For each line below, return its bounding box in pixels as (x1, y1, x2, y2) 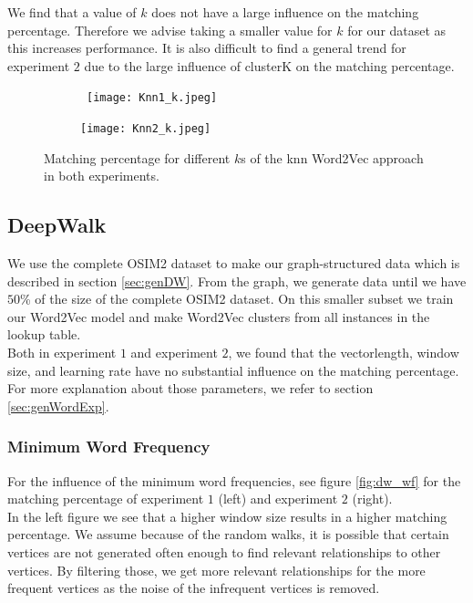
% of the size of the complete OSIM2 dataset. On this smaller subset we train (20, 289, 454, 308)
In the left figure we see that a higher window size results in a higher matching (7, 506, 447, 525)
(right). (352, 489, 393, 508)
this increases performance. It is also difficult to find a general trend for (7, 38, 406, 57)
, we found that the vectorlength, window (228, 343, 459, 362)
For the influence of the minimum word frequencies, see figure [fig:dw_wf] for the (7, 471, 461, 490)
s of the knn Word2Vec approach (241, 148, 424, 167)
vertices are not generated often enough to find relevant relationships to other (7, 543, 441, 562)
